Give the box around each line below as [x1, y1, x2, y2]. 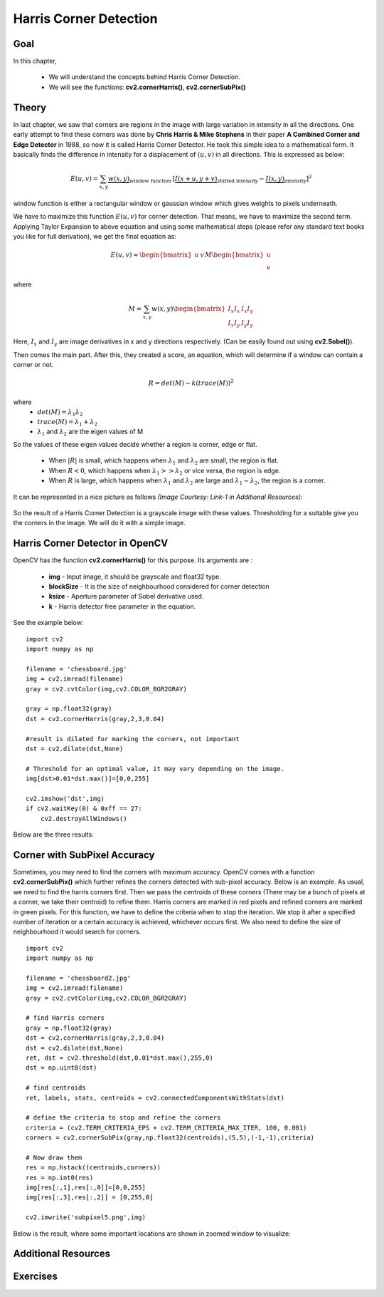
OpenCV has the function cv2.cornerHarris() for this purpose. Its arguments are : [13, 556, 252, 564]
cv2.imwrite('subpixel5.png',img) [26, 1214, 146, 1221]
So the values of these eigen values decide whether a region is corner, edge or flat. [13, 440, 257, 449]
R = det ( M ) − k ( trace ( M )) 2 [148, 378, 234, 388]
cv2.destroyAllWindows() [40, 815, 127, 822]
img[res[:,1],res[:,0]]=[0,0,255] [26, 1184, 146, 1192]
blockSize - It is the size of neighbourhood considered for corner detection [48, 582, 270, 591]
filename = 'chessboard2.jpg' [26, 973, 132, 982]
